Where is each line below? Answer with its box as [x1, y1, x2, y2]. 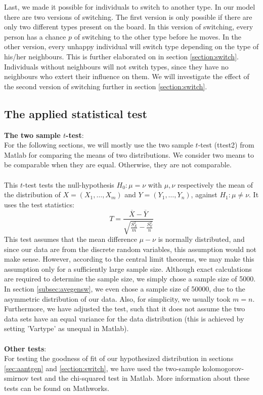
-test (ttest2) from [198, 139, 254, 150]
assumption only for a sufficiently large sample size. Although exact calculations [4, 263, 252, 274]
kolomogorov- [202, 363, 244, 373]
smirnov [4, 373, 29, 383]
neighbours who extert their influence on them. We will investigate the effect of [4, 71, 249, 82]
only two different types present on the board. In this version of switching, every [4, 21, 253, 32]
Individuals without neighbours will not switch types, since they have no [4, 61, 229, 71]
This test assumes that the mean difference [4, 233, 137, 244]
